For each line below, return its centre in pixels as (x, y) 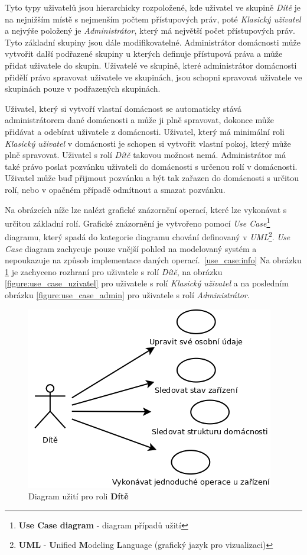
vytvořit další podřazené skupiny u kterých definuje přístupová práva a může (144, 54)
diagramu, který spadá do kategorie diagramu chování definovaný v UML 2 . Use (148, 236)
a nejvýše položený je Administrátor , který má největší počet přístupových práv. (150, 30)
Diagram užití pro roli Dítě (79, 496)
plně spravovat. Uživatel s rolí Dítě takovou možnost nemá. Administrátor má (145, 155)
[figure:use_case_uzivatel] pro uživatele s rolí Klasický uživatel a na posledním (147, 283)
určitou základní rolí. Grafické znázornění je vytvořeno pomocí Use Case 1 (138, 222)
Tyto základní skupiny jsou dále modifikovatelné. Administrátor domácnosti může (153, 42)
